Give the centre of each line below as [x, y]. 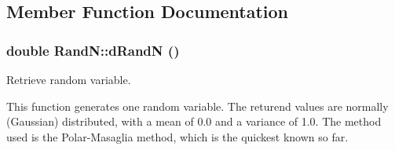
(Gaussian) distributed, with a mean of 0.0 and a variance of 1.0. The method [194, 121]
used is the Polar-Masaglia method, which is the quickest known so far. [177, 136]
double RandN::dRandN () [93, 50]
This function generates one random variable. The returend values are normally [197, 106]
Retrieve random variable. [69, 79]
